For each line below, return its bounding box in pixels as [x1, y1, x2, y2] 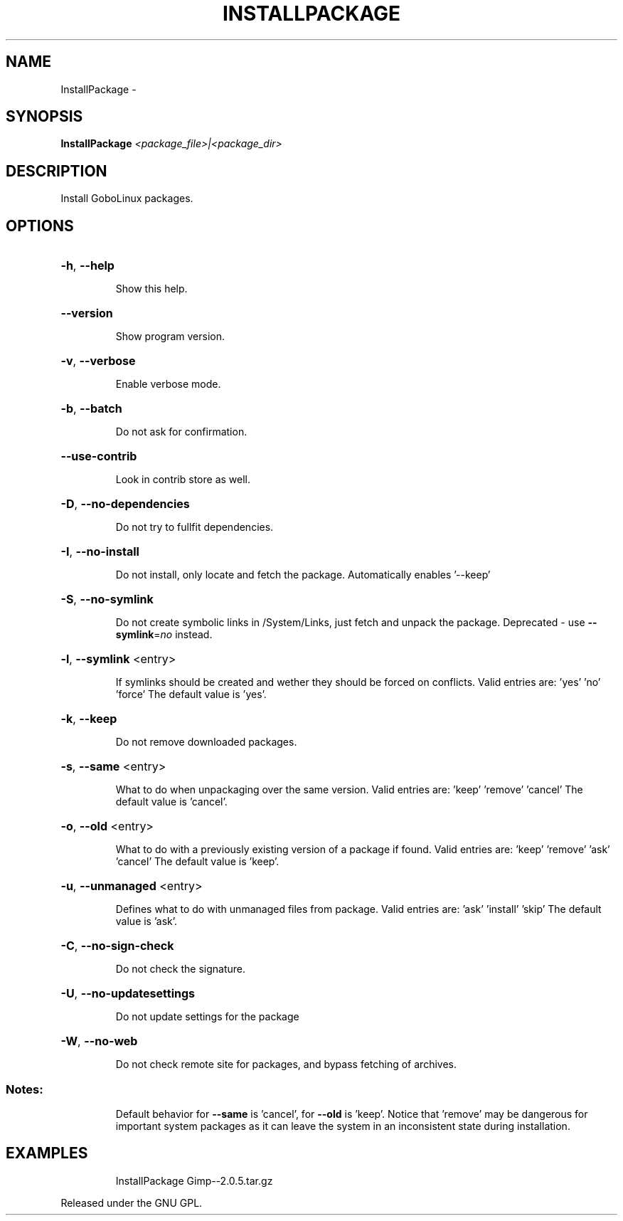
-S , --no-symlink [60, 592, 154, 607]
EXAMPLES [6, 1144, 88, 1163]
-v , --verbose [60, 354, 136, 369]
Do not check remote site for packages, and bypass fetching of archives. [115, 1058, 457, 1071]
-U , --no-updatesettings [60, 986, 195, 1001]
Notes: [6, 1082, 43, 1096]
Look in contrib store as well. [115, 473, 251, 486]
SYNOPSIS [6, 107, 83, 126]
